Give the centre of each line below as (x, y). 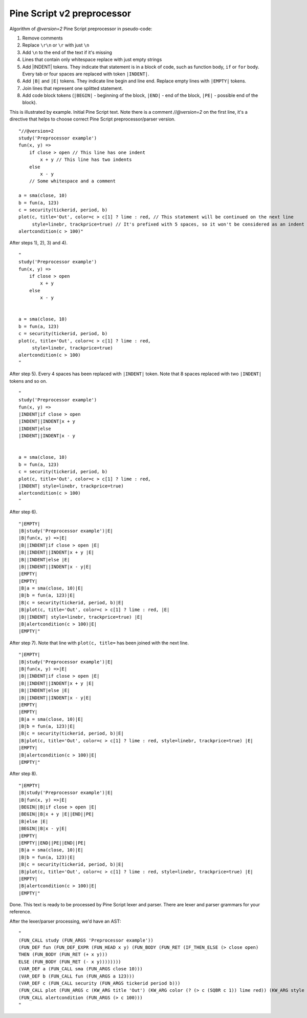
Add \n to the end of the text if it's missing (67, 52)
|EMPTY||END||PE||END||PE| (52, 843)
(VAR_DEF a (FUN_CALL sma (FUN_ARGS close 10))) (81, 969)
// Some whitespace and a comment (72, 181)
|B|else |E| (34, 821)
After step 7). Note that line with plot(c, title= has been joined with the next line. (99, 643)
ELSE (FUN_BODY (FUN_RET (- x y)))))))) (70, 962)
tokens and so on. (28, 381)
